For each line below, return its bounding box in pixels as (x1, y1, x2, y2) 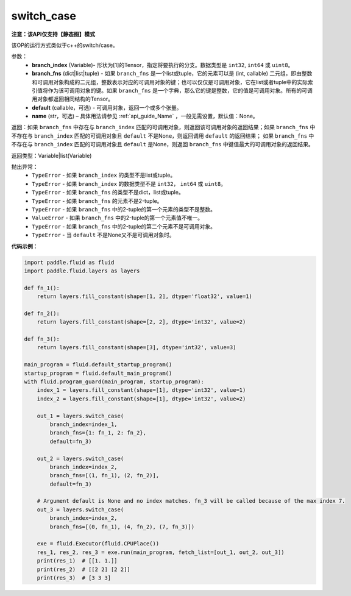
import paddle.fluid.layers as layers (24, 267, 140, 274)
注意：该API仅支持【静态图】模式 (11, 30, 96, 38)
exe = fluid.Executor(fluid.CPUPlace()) (37, 540, 160, 547)
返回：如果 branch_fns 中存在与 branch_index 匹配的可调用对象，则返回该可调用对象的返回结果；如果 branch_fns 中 (11, 124, 316, 131)
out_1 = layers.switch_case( (37, 412, 124, 419)
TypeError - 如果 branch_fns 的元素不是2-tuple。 (32, 197, 163, 204)
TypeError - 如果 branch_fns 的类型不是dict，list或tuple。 (32, 189, 184, 196)
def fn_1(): (24, 284, 60, 291)
